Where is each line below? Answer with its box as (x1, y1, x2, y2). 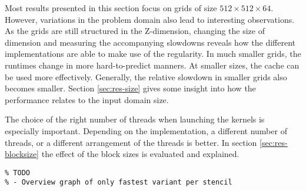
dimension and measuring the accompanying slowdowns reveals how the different (5, 36, 295, 48)
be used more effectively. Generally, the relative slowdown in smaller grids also (5, 70, 287, 83)
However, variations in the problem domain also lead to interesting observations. (5, 13, 295, 25)
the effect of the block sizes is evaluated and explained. (41, 148, 240, 160)
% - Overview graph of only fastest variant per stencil (5, 178, 232, 187)
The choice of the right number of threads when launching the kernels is (5, 113, 265, 125)
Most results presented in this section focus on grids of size (5, 2, 217, 13)
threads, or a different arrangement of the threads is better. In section (5, 136, 257, 148)
